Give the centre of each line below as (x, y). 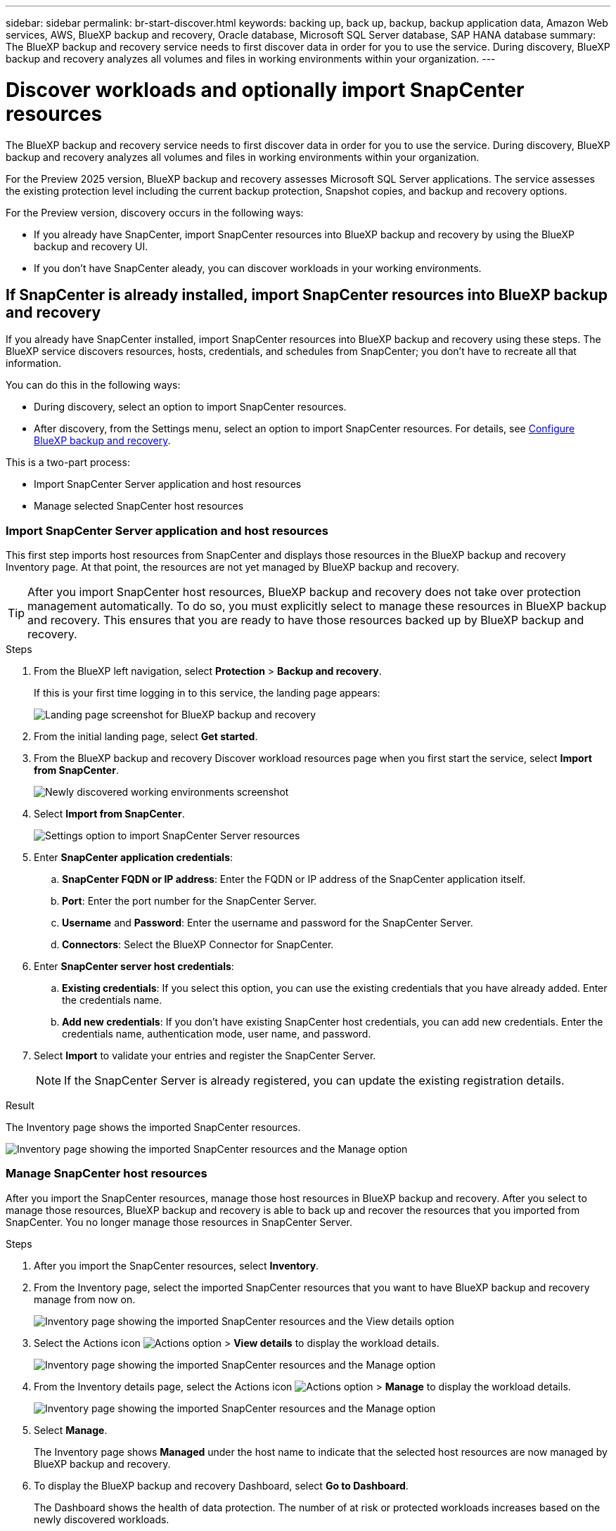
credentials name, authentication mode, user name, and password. (217, 1034)
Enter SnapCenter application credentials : (134, 858)
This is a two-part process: (68, 463)
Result (20, 1106)
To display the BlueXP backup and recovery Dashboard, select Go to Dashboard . (221, 1485)
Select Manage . (71, 1430)
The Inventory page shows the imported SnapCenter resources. (153, 1128)
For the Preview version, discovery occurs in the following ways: (155, 212)
